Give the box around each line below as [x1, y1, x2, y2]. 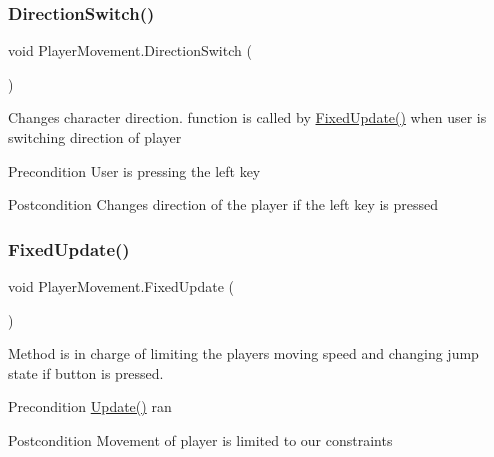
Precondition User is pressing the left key [8, 160, 261, 181]
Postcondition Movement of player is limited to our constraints [8, 429, 393, 450]
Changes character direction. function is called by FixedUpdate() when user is [8, 107, 487, 128]
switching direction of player [8, 127, 182, 147]
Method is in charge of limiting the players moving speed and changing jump [8, 343, 479, 364]
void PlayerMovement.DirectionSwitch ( [8, 40, 252, 61]
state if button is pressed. [8, 362, 164, 383]
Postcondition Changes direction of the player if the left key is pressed [8, 194, 439, 215]
